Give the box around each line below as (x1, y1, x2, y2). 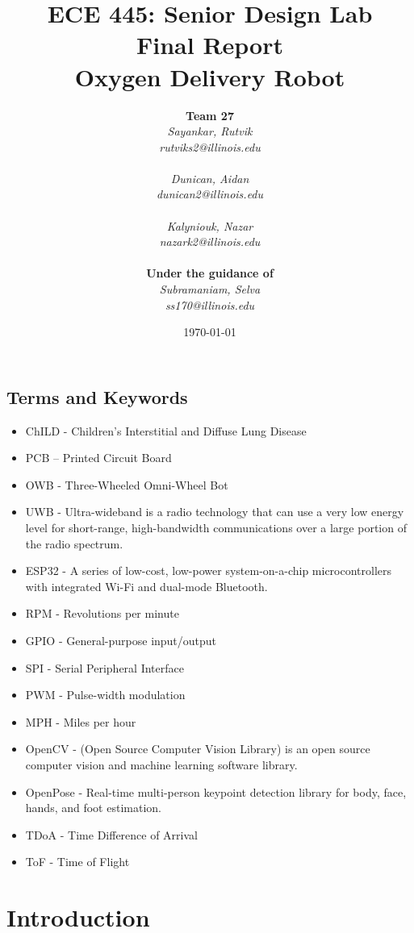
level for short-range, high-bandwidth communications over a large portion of (25, 519, 407, 535)
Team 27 (186, 106, 234, 123)
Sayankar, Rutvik (167, 123, 253, 140)
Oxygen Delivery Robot (74, 60, 345, 93)
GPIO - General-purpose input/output (25, 631, 217, 648)
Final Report (136, 28, 283, 61)
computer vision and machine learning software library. (25, 756, 298, 773)
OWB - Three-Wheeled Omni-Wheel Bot (25, 476, 228, 493)
